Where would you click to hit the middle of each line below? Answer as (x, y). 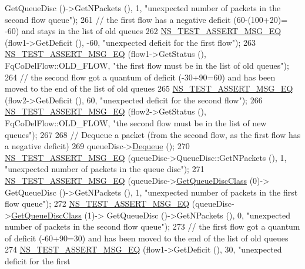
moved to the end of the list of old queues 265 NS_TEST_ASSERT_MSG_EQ (149, 88)
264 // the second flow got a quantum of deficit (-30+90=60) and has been (140, 77)
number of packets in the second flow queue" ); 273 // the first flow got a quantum (152, 226)
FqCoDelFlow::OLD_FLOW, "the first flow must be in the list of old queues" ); (147, 65)
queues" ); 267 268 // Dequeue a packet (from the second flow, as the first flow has (153, 134)
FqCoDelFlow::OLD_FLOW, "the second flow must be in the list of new (136, 122)
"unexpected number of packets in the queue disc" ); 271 (105, 169)
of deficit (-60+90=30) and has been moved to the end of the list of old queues (147, 238)
